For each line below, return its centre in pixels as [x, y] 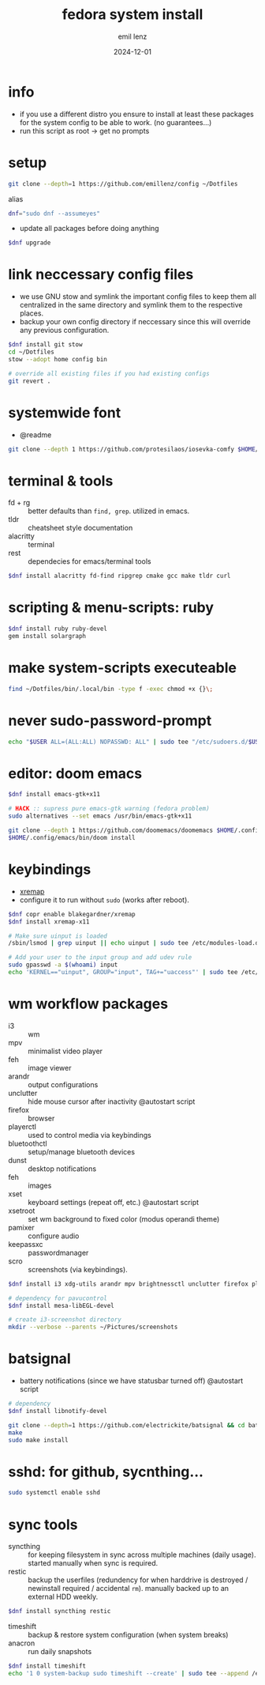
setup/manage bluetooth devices [82, 1151]
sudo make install [38, 1440]
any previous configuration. [64, 331]
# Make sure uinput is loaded [58, 936]
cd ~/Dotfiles [32, 352]
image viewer [50, 1067]
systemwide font [65, 412]
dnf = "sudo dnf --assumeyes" [54, 213]
